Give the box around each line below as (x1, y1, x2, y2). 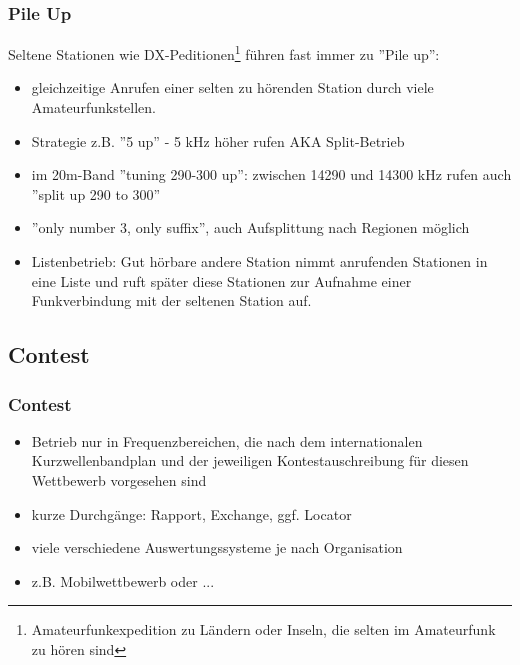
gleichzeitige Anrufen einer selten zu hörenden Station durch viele (31, 77, 434, 98)
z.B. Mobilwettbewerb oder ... (31, 570, 215, 591)
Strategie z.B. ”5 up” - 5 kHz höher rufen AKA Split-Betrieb (31, 130, 405, 151)
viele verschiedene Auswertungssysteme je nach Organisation (31, 537, 403, 558)
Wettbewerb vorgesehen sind (31, 470, 207, 490)
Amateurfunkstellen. (31, 97, 156, 118)
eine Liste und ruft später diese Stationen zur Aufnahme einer (31, 270, 412, 291)
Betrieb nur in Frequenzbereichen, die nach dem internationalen (31, 430, 423, 451)
